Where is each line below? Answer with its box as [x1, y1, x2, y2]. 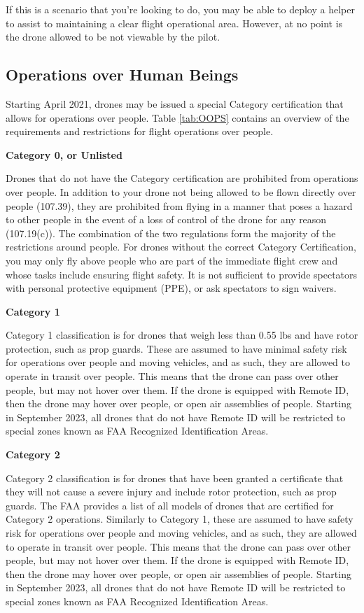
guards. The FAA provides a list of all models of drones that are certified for [6, 498, 334, 512]
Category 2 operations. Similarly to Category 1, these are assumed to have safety [6, 512, 353, 526]
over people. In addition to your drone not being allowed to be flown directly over [6, 184, 356, 199]
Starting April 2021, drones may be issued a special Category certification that [6, 96, 344, 111]
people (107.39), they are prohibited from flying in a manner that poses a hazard [6, 198, 353, 213]
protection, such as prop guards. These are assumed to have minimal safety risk [6, 341, 347, 355]
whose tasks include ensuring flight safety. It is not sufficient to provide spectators [6, 267, 358, 281]
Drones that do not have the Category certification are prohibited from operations [6, 171, 358, 185]
